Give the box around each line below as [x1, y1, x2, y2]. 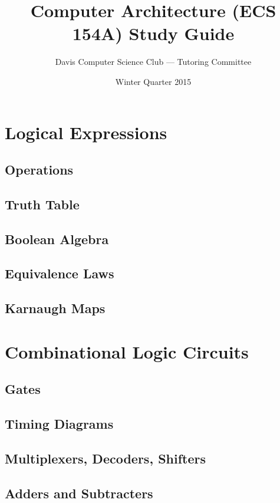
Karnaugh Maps [5, 299, 106, 317]
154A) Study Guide [72, 21, 235, 45]
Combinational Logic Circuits [5, 339, 249, 363]
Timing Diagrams [5, 415, 114, 433]
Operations [5, 160, 74, 179]
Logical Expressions [5, 120, 167, 144]
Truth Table [5, 195, 80, 213]
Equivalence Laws [5, 264, 114, 282]
